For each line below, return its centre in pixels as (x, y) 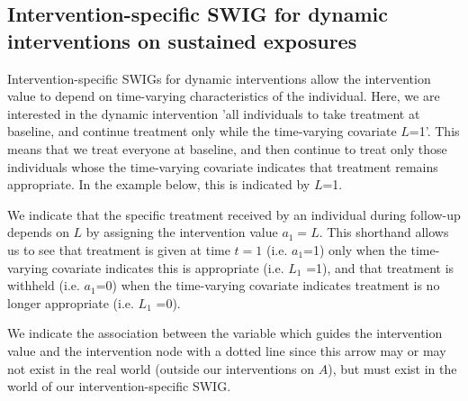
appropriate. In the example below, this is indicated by (159, 184)
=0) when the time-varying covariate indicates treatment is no (268, 285)
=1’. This (434, 131)
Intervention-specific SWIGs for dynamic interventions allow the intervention (219, 78)
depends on (38, 232)
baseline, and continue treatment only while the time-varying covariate (202, 131)
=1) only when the (355, 249)
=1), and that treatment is (380, 267)
